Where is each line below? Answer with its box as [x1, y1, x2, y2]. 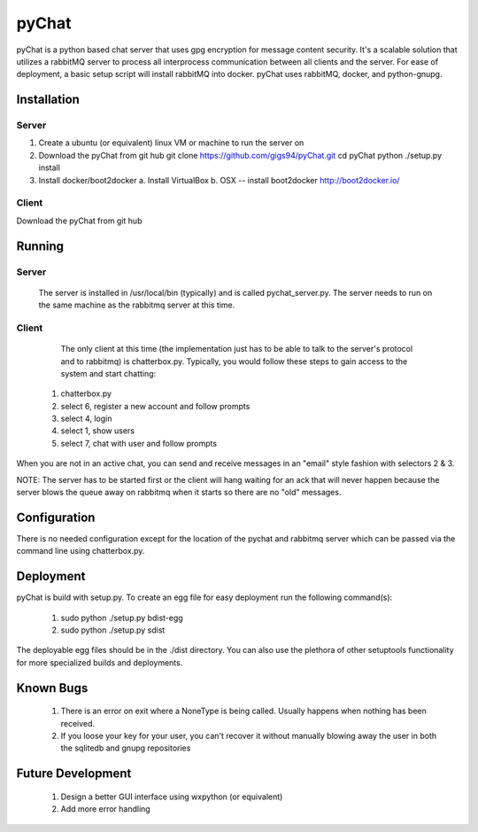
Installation [16, 92, 80, 107]
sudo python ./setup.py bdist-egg [60, 612, 183, 623]
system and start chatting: [60, 368, 157, 378]
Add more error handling [60, 804, 150, 814]
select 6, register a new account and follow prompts [60, 400, 251, 411]
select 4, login [60, 413, 112, 424]
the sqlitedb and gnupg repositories [60, 743, 191, 753]
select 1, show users [60, 425, 135, 436]
